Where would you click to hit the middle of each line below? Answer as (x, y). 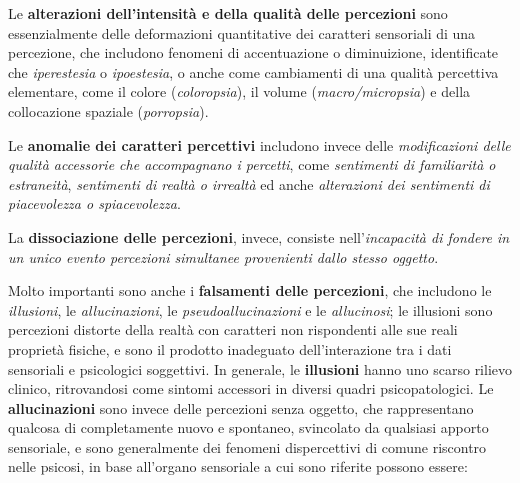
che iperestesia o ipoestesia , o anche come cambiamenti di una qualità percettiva (253, 71)
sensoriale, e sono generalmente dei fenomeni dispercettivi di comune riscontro (247, 446)
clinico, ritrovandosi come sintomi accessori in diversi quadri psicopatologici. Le (251, 388)
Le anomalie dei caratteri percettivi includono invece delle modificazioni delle (259, 144)
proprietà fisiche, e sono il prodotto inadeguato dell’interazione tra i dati (230, 348)
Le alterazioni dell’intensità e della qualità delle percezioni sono (228, 13)
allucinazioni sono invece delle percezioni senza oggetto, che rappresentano (241, 407)
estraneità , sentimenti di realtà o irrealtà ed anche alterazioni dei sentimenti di (249, 183)
